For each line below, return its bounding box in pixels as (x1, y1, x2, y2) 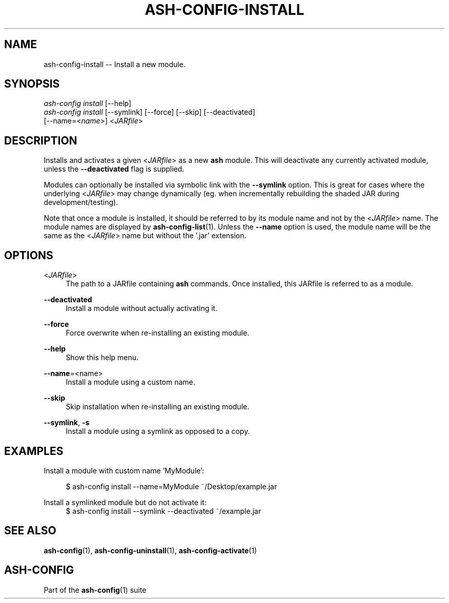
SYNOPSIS (4, 77, 60, 91)
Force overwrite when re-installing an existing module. (66, 328, 250, 338)
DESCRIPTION (4, 134, 77, 147)
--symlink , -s (44, 418, 90, 427)
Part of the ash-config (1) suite (44, 585, 147, 594)
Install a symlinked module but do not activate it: (44, 497, 207, 507)
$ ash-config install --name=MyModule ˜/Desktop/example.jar (66, 482, 277, 491)
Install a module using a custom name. (66, 378, 195, 387)
